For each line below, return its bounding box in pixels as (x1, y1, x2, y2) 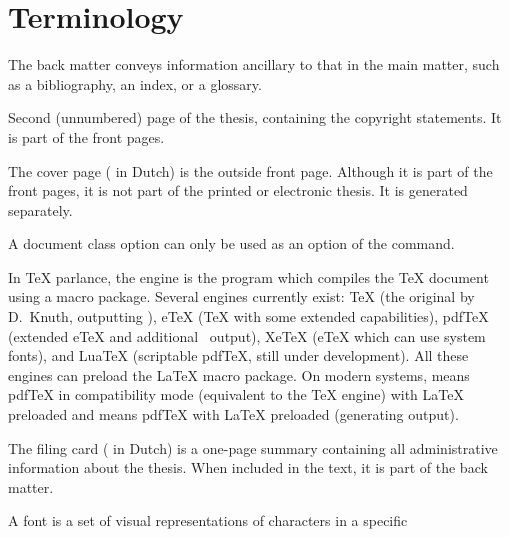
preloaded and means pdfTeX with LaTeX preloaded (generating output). (8, 404, 459, 425)
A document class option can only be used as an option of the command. (8, 233, 455, 254)
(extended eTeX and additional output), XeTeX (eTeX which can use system (8, 325, 486, 346)
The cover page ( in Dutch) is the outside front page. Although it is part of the (8, 160, 493, 181)
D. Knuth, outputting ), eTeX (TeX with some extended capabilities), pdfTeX (8, 306, 489, 327)
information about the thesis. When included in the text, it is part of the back (8, 457, 488, 478)
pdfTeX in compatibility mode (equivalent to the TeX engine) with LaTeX (8, 384, 464, 405)
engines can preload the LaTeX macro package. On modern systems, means (8, 364, 470, 385)
